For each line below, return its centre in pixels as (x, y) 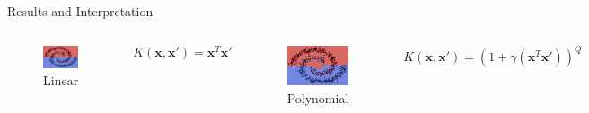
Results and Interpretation (80, 11)
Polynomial (318, 97)
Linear (61, 80)
